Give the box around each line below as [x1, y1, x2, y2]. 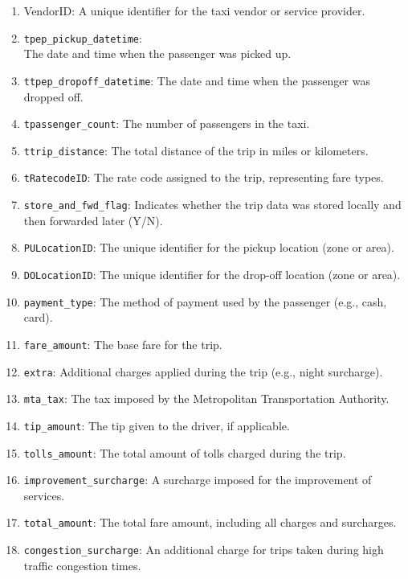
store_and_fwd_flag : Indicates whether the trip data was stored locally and [23, 196, 402, 213]
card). [23, 309, 53, 326]
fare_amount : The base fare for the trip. [23, 335, 222, 352]
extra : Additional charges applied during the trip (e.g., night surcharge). [23, 363, 383, 380]
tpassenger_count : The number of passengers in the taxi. [23, 115, 310, 132]
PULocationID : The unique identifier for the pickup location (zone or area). [23, 239, 394, 256]
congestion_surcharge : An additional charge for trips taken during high [23, 541, 384, 558]
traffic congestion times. [23, 556, 141, 573]
